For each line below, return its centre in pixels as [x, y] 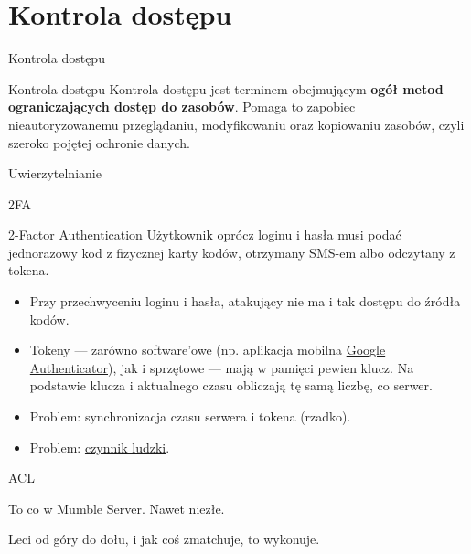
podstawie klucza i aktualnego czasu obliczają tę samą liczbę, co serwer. [231, 385]
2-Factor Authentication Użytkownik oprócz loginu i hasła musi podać [205, 234]
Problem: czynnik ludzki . [100, 447]
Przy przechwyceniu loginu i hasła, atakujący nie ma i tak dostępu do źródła [245, 301]
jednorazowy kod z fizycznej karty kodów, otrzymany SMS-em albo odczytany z [232, 252]
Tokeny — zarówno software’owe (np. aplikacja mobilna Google [208, 350]
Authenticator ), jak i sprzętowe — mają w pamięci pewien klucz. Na [222, 367]
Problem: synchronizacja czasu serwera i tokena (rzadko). [190, 416]
